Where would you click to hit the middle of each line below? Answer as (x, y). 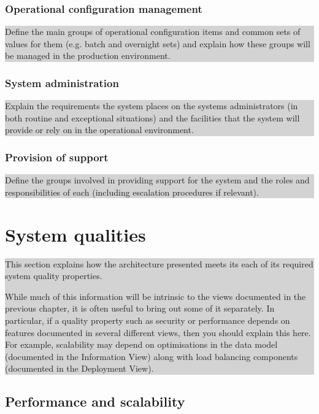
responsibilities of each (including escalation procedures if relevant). (132, 192)
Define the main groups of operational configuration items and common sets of (153, 32)
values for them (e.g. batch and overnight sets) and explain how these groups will (158, 43)
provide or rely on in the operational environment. (99, 130)
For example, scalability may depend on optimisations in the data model (141, 344)
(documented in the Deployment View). (79, 368)
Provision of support (57, 157)
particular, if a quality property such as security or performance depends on (148, 320)
